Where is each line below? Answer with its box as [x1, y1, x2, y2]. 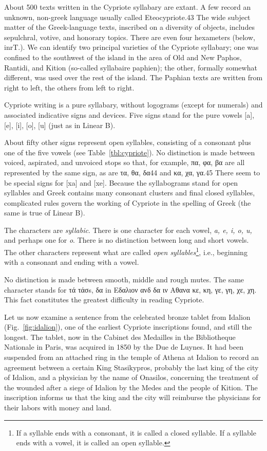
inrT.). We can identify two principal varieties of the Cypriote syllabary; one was [4, 42, 259, 52]
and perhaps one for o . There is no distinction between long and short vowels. [4, 234, 249, 245]
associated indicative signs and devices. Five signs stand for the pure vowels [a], [4, 109, 255, 120]
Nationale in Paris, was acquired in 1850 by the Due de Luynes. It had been [4, 341, 244, 352]
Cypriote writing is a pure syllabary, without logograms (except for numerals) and [4, 99, 263, 110]
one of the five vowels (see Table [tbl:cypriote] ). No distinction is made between [4, 147, 255, 157]
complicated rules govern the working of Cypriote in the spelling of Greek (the [4, 197, 251, 208]
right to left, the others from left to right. [4, 82, 135, 93]
